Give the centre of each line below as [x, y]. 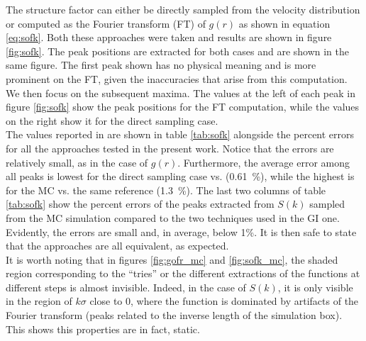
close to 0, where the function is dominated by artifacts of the [224, 301]
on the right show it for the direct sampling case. [112, 120]
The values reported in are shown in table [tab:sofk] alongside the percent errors [180, 134]
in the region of [39, 301]
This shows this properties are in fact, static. [103, 329]
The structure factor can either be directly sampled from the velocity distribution [183, 9]
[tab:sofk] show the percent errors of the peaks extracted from [140, 204]
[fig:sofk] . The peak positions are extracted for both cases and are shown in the [178, 51]
